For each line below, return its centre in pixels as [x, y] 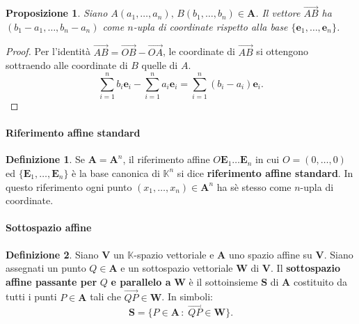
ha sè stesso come [254, 186]
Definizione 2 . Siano [52, 254]
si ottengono [282, 51]
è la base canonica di [116, 172]
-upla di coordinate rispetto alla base [210, 26]
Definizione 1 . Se [46, 159]
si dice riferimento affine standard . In [265, 172]
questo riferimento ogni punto [69, 186]
